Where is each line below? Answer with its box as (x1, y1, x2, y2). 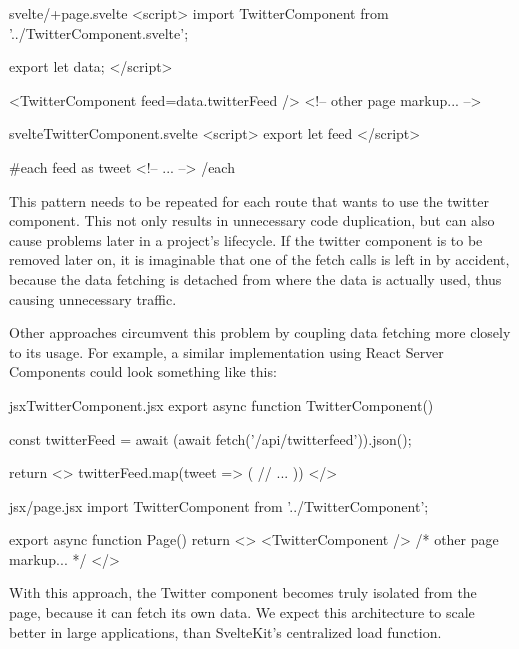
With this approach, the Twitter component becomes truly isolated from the (9, 582, 477, 603)
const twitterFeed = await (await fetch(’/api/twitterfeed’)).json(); (9, 428, 412, 449)
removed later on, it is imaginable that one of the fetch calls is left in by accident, (9, 249, 510, 270)
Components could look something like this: (9, 361, 277, 382)
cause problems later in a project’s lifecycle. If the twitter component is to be (9, 229, 483, 250)
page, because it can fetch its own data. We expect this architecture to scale (9, 602, 475, 623)
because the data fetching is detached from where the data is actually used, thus (9, 268, 502, 289)
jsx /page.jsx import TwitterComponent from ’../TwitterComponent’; (9, 495, 429, 516)
